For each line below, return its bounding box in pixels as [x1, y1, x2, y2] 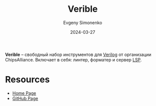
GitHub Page [12, 95, 38, 101]
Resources [5, 74, 50, 85]
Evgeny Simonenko [63, 20, 102, 26]
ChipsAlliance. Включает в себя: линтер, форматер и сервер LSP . [5, 56, 142, 62]
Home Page [12, 90, 36, 96]
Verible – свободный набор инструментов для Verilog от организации [5, 52, 152, 57]
